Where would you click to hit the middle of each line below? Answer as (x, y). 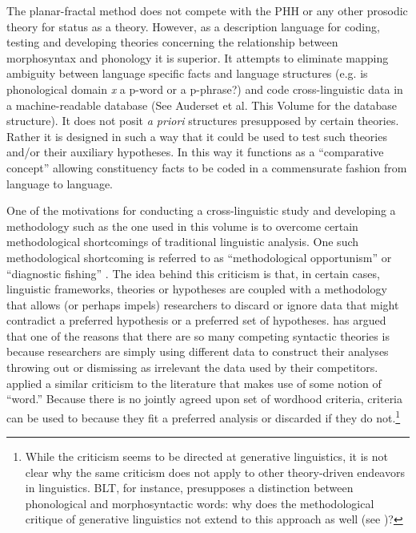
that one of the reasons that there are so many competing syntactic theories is (198, 335)
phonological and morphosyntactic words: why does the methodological (200, 503)
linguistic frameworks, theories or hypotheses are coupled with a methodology (197, 289)
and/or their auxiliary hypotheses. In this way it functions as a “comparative (195, 152)
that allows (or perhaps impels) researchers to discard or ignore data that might (203, 304)
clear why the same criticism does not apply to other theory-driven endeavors (215, 472)
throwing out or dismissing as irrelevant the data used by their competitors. (192, 367)
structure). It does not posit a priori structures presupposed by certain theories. (203, 121)
